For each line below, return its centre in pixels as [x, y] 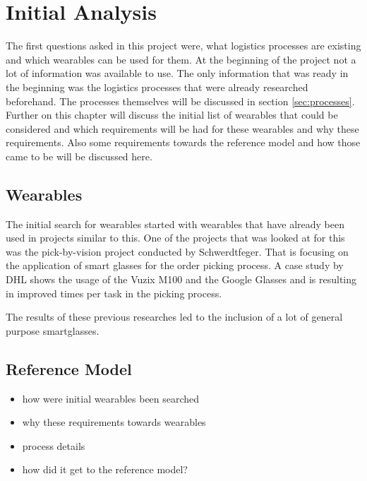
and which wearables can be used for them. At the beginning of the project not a [181, 59]
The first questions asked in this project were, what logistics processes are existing [183, 46]
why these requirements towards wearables [114, 422]
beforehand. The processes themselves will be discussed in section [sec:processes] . [180, 101]
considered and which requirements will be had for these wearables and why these [182, 128]
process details [54, 445]
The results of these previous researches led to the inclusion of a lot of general [174, 317]
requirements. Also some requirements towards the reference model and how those [183, 142]
